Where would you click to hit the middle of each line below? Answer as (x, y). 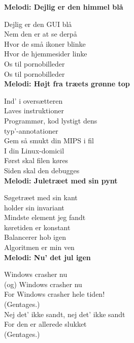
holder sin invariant (34, 207)
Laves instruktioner (34, 111)
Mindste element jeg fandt (45, 217)
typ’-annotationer (31, 130)
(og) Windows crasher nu (43, 284)
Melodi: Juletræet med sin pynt (61, 180)
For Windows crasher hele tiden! (55, 294)
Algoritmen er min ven (39, 247)
